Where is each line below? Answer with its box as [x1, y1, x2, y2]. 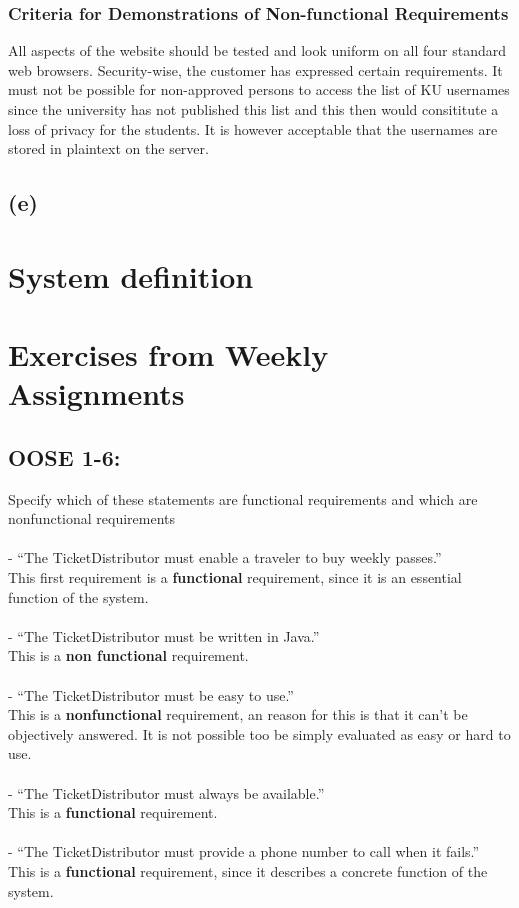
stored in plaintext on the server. [8, 138, 209, 159]
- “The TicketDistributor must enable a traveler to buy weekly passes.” [8, 547, 442, 568]
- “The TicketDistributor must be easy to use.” [8, 684, 294, 705]
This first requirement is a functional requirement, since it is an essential [8, 567, 462, 588]
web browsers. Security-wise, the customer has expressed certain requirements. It [8, 59, 503, 80]
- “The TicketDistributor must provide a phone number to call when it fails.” [8, 841, 480, 862]
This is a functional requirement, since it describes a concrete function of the [8, 860, 488, 881]
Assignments [8, 373, 185, 414]
